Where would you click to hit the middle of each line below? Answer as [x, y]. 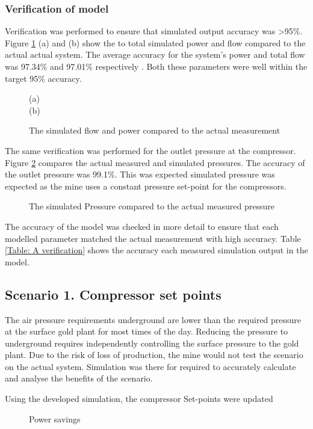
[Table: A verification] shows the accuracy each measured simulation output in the [156, 250]
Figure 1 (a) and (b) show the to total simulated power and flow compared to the [155, 42]
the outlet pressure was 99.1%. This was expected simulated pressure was [140, 174]
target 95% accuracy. [43, 78]
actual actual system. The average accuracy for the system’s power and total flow [155, 54]
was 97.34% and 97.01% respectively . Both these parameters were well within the [156, 66]
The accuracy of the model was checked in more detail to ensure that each [142, 226]
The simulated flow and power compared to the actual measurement [155, 130]
